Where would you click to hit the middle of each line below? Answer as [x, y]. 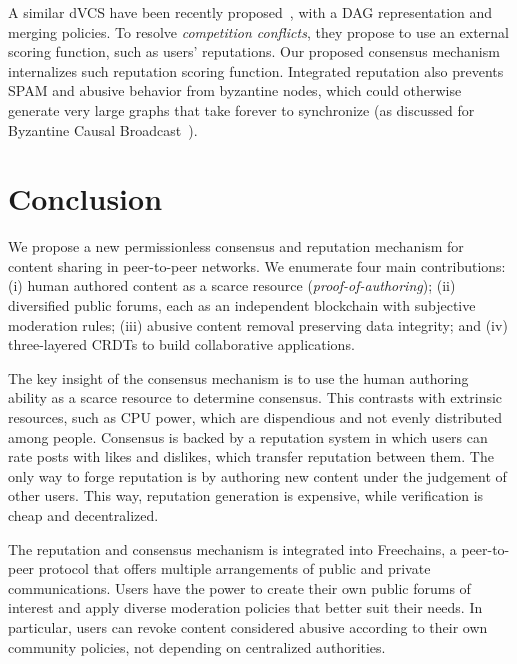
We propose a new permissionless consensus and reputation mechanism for [236, 246]
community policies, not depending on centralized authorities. [197, 646]
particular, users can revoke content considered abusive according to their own [248, 626]
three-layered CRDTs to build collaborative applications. [181, 344]
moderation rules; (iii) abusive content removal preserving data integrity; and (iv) [258, 324]
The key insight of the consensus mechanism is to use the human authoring [238, 377]
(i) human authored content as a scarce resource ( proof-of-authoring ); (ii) [232, 285]
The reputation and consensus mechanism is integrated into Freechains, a [232, 548]
